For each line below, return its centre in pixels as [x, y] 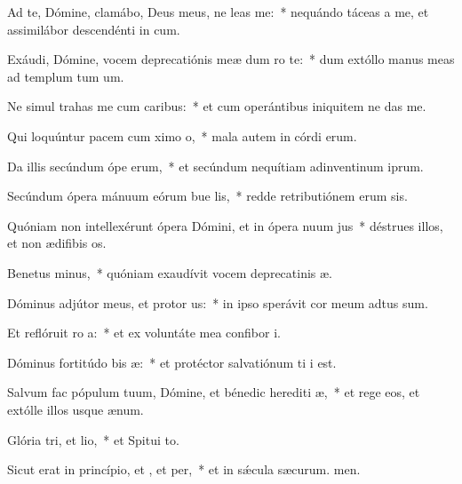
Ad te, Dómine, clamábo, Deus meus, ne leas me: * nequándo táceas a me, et [218, 12]
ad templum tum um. [66, 76]
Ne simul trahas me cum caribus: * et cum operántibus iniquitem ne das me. [217, 106]
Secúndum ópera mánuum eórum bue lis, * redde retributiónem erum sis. [207, 196]
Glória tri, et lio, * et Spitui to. [93, 439]
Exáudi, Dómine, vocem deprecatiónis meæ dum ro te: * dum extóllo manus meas [231, 59]
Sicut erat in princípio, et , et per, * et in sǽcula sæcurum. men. [184, 469]
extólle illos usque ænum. [76, 409]
